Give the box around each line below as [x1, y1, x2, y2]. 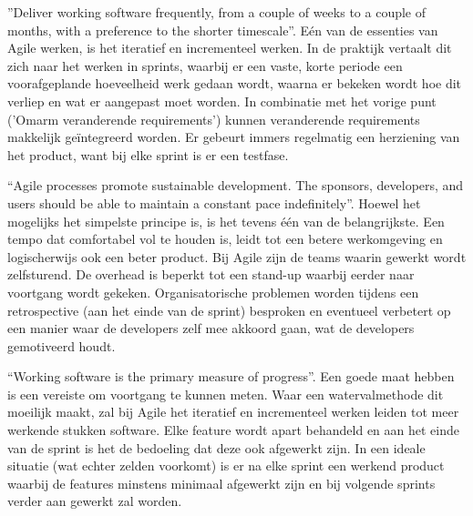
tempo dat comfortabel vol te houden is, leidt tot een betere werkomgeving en [7, 229, 443, 248]
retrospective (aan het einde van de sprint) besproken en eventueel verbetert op [7, 300, 451, 319]
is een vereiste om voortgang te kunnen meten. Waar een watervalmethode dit [7, 384, 444, 403]
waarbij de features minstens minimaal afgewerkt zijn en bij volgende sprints [7, 473, 436, 492]
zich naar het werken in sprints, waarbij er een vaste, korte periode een [7, 56, 403, 75]
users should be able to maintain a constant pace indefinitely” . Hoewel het [7, 193, 421, 212]
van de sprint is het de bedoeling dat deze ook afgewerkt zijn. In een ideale [7, 438, 426, 457]
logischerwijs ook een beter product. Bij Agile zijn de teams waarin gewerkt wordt [7, 247, 467, 266]
